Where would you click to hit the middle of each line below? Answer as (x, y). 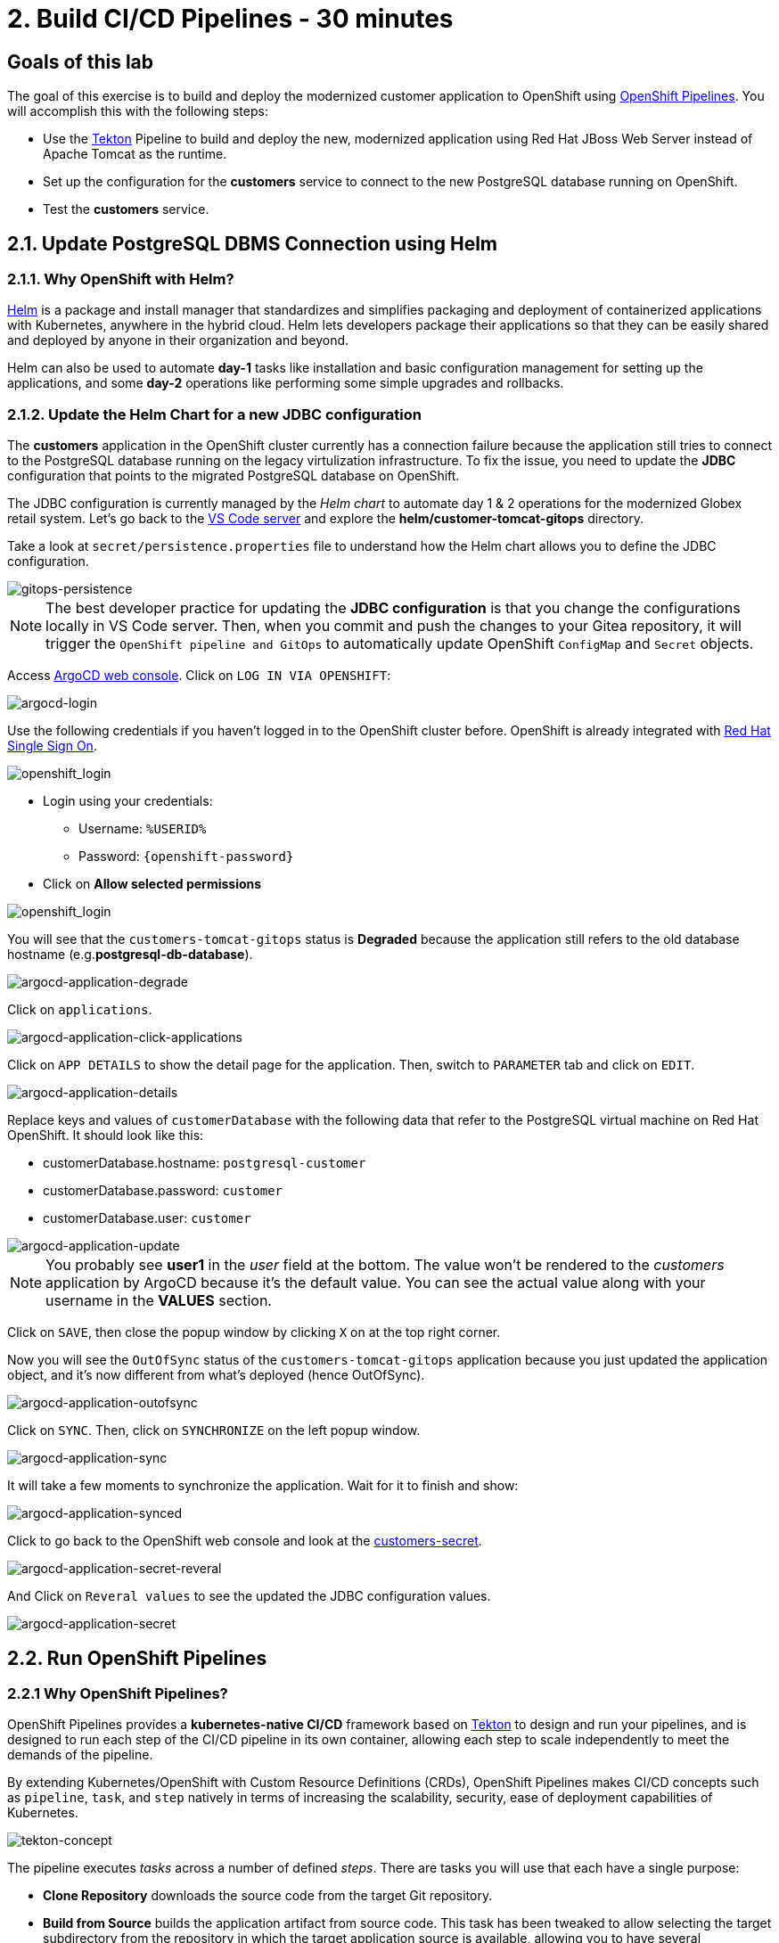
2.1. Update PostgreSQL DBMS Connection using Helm (253, 243)
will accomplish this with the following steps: (138, 111)
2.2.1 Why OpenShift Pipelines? (118, 1693)
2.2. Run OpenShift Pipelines (137, 1658)
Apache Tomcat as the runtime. (135, 154)
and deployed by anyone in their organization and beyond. (178, 340)
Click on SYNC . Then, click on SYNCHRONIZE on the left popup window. (214, 1431)
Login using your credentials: (128, 801)
